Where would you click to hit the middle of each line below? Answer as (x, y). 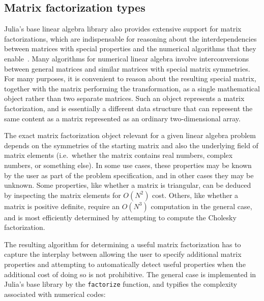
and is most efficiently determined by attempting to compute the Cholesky (120, 217)
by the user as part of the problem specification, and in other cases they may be (129, 175)
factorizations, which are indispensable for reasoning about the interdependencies (130, 38)
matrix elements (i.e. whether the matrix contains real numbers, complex (119, 155)
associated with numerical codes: (55, 294)
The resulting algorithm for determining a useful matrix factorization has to (123, 244)
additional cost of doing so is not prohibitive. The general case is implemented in (130, 274)
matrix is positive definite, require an (62, 206)
